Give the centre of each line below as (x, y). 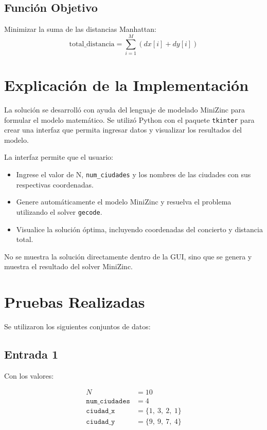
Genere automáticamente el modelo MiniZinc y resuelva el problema (124, 202)
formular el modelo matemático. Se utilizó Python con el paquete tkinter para (129, 119)
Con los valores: (29, 375)
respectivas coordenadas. (55, 184)
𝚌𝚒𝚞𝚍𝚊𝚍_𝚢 (101, 422)
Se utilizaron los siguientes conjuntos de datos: (77, 326)
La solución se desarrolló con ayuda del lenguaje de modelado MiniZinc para (125, 110)
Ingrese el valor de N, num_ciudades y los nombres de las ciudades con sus (133, 174)
